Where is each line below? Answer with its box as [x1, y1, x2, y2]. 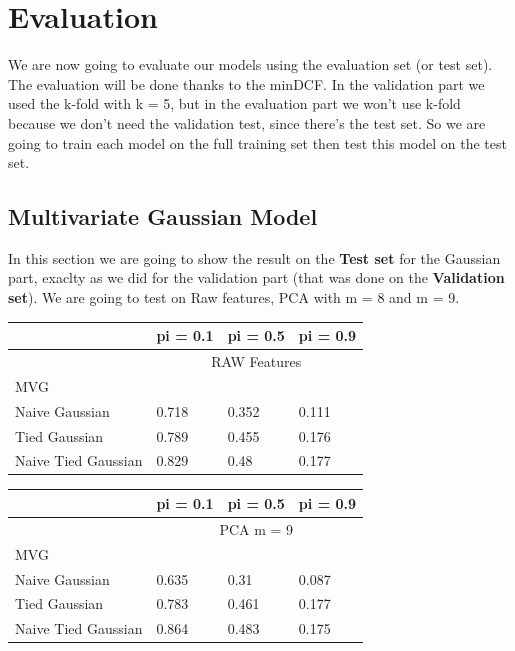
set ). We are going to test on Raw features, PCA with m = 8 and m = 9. [8, 287, 460, 308]
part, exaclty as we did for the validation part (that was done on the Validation [8, 267, 505, 288]
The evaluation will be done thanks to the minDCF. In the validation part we [8, 73, 485, 94]
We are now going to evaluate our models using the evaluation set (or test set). [8, 54, 493, 75]
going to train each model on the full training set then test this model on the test [8, 132, 507, 153]
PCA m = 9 [219, 518, 294, 539]
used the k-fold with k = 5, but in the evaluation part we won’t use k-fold [8, 93, 461, 114]
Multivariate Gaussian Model [8, 201, 318, 232]
